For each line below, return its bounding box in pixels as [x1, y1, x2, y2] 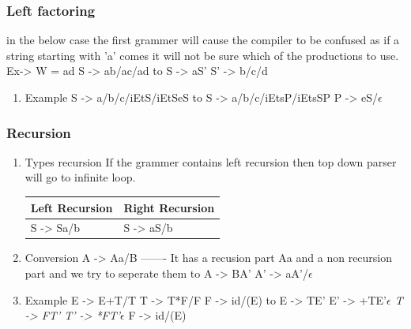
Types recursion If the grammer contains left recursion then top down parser [25, 153, 397, 170]
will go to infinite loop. [25, 169, 136, 185]
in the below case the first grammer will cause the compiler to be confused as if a [6, 32, 400, 48]
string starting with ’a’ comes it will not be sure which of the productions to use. [6, 47, 399, 63]
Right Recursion [123, 199, 215, 215]
